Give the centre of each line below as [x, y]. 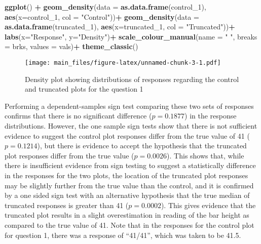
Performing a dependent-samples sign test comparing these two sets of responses [129, 106]
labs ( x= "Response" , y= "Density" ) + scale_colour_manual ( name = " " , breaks [131, 36]
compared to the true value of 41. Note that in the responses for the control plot [129, 225]
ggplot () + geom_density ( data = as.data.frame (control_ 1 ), [105, 7]
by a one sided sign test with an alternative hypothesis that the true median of [127, 195]
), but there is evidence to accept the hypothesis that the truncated [142, 146]
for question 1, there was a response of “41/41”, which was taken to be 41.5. [123, 235]
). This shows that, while [206, 155]
